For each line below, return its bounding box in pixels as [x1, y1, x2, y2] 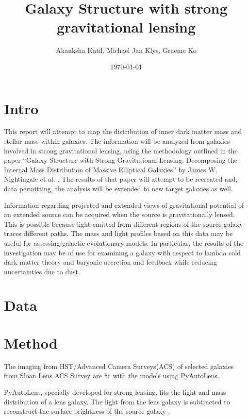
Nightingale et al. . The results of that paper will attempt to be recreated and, [4, 174, 238, 184]
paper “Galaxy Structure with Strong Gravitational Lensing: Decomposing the [4, 155, 237, 165]
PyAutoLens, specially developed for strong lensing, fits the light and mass [4, 387, 226, 397]
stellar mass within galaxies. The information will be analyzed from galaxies [4, 136, 230, 146]
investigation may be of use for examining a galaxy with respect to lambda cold [4, 247, 241, 257]
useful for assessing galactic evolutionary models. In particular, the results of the [4, 237, 244, 248]
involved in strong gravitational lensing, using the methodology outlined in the [4, 145, 238, 155]
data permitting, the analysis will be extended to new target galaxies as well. [4, 184, 233, 193]
